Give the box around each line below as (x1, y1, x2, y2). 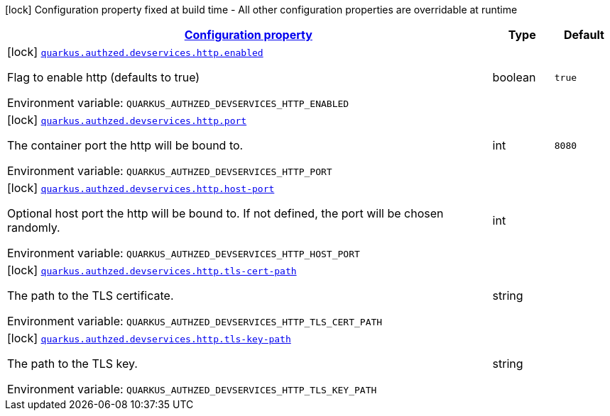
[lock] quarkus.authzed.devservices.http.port (7, 113, 247, 127)
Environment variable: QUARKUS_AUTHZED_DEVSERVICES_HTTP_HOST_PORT (7, 246, 360, 260)
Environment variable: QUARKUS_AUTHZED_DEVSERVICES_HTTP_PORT (7, 164, 332, 178)
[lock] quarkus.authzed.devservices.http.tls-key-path (7, 331, 291, 345)
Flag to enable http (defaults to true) (7, 70, 200, 84)
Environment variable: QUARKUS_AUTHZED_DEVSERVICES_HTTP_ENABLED (7, 96, 349, 110)
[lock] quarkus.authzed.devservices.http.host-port (7, 181, 275, 195)
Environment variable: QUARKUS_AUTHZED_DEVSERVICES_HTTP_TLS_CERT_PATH (7, 314, 383, 328)
